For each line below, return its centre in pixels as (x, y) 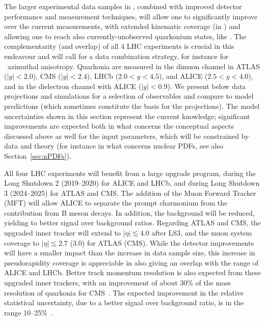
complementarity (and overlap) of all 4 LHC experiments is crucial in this (119, 46)
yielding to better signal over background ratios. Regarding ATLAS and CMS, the (132, 223)
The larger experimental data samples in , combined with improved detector (123, 6)
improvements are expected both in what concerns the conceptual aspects (119, 126)
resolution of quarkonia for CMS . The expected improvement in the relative (124, 292)
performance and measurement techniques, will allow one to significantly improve (131, 16)
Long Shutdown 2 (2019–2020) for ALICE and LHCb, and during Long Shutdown (132, 183)
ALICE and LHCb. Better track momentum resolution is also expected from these (132, 272)
